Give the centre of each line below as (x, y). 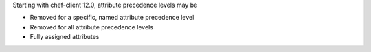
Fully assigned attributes (65, 37)
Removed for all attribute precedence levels (92, 27)
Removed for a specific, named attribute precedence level (112, 18)
